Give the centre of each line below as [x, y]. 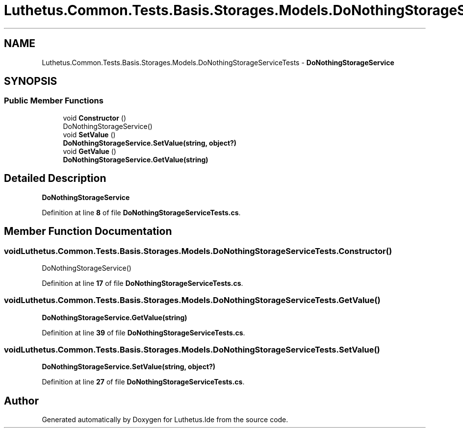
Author [21, 401]
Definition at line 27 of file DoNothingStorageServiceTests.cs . [143, 382]
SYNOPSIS [31, 81]
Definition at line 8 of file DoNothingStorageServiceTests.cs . [141, 212]
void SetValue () [89, 134]
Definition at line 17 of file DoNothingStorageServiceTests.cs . [142, 283]
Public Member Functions [54, 101]
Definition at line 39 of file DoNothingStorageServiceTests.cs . [143, 332]
